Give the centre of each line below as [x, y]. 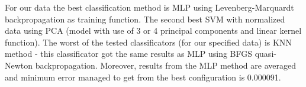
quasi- [265, 54]
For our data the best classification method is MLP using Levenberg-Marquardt [149, 7]
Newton [19, 65]
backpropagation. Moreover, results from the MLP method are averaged [165, 65]
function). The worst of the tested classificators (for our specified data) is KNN [148, 42]
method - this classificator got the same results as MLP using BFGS [129, 54]
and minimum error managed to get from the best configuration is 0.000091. [143, 77]
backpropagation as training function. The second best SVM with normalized [145, 19]
